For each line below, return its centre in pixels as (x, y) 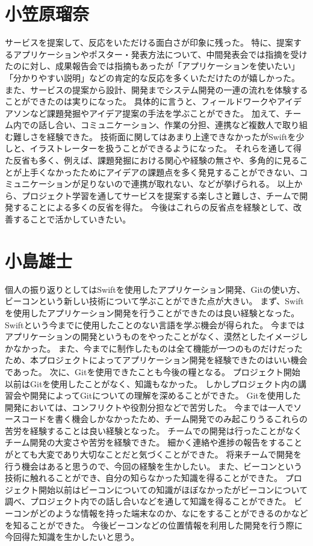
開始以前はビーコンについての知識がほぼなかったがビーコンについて (173, 489)
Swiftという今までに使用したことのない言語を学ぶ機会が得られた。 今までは (155, 324)
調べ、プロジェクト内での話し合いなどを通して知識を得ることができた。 (148, 501)
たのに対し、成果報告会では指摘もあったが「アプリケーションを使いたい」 (152, 66)
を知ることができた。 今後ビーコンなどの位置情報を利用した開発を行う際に (154, 525)
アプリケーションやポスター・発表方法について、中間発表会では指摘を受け (160, 54)
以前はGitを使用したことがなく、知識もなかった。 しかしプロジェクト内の (151, 383)
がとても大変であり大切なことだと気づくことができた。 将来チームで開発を (153, 454)
